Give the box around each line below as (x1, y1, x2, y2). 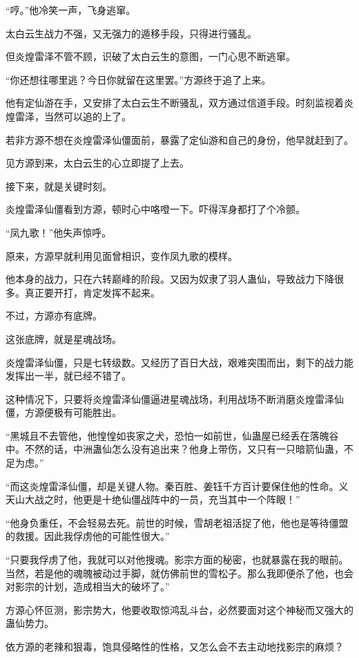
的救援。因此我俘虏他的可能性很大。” (6, 529, 170, 543)
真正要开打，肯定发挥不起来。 (24, 285, 160, 299)
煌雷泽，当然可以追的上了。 (6, 109, 131, 123)
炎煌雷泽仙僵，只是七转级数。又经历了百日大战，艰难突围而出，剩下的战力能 (6, 355, 353, 369)
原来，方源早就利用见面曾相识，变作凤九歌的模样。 (6, 248, 237, 263)
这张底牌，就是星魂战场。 (6, 331, 122, 346)
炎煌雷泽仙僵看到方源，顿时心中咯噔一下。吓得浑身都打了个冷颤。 (6, 202, 305, 216)
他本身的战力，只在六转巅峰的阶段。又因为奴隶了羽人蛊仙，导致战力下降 (6, 272, 334, 286)
